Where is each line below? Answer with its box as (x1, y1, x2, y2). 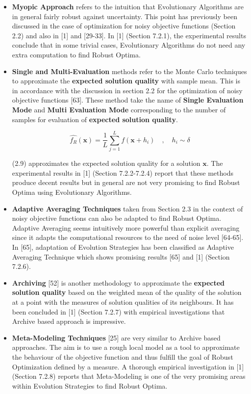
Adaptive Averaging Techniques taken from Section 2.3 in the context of (12, 203, 243, 213)
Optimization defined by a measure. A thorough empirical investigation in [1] (12, 361, 244, 371)
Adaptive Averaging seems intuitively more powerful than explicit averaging (12, 222, 240, 233)
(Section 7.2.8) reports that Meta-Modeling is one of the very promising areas (12, 371, 246, 381)
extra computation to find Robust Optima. (12, 49, 141, 59)
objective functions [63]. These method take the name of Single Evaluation (12, 95, 244, 105)
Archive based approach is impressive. (12, 316, 126, 326)
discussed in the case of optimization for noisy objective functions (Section (12, 21, 236, 31)
